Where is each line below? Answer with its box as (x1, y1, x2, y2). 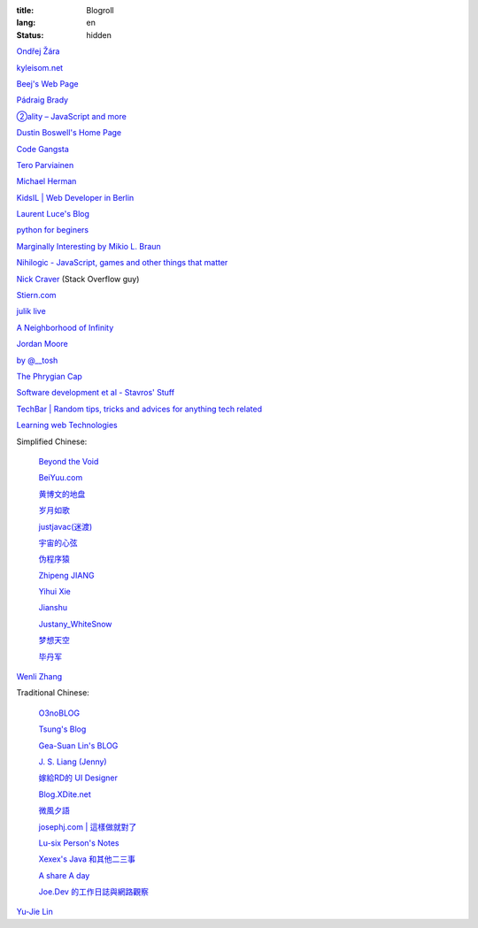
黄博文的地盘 (38, 488, 86, 499)
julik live (16, 306, 46, 317)
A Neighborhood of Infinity (16, 322, 114, 333)
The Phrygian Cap (16, 371, 83, 381)
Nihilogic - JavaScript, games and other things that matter (16, 257, 228, 268)
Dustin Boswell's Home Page (16, 127, 122, 138)
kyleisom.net (16, 62, 64, 73)
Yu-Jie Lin (16, 907, 53, 917)
